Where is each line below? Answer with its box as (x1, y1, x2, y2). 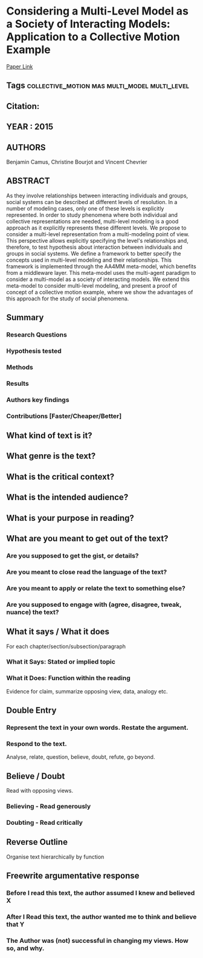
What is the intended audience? (6, 492, 129, 503)
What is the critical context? (6, 471, 115, 482)
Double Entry (6, 705, 57, 716)
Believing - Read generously (6, 802, 91, 811)
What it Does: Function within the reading (6, 674, 131, 682)
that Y (6, 920, 25, 929)
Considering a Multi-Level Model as (6, 4, 189, 18)
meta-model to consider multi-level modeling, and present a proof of (6, 282, 177, 289)
